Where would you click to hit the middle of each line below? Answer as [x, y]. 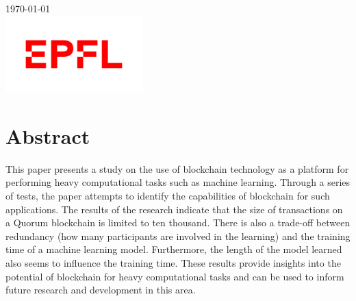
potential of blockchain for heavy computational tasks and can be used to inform [175, 276]
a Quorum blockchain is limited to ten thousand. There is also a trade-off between [178, 222]
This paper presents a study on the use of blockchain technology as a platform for [177, 168]
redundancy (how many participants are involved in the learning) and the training [178, 236]
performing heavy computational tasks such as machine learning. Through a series [178, 182]
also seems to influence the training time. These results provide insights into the [173, 262]
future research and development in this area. [101, 290]
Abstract [48, 135]
